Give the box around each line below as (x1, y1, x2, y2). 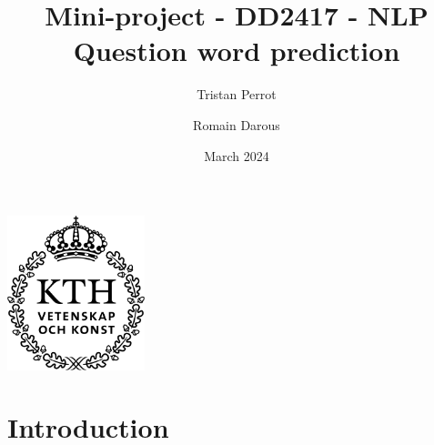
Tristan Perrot (197, 85, 277, 104)
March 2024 (204, 146, 269, 165)
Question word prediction (73, 32, 400, 69)
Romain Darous (193, 115, 280, 134)
